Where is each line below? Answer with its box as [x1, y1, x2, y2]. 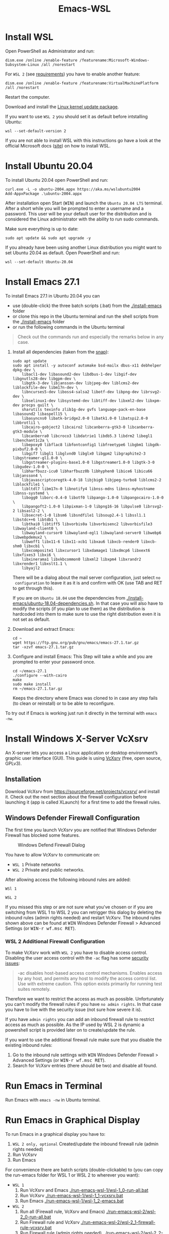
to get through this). [12, 585, 54, 591]
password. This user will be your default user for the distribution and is [5, 210, 152, 216]
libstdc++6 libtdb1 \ [12, 517, 58, 522]
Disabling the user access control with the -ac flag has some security [5, 955, 149, 961]
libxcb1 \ [24, 543, 45, 549]
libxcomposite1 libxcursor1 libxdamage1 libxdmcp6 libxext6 [22, 548, 150, 553]
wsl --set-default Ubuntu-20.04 [5, 259, 73, 264]
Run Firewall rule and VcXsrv [20, 1219, 80, 1225]
